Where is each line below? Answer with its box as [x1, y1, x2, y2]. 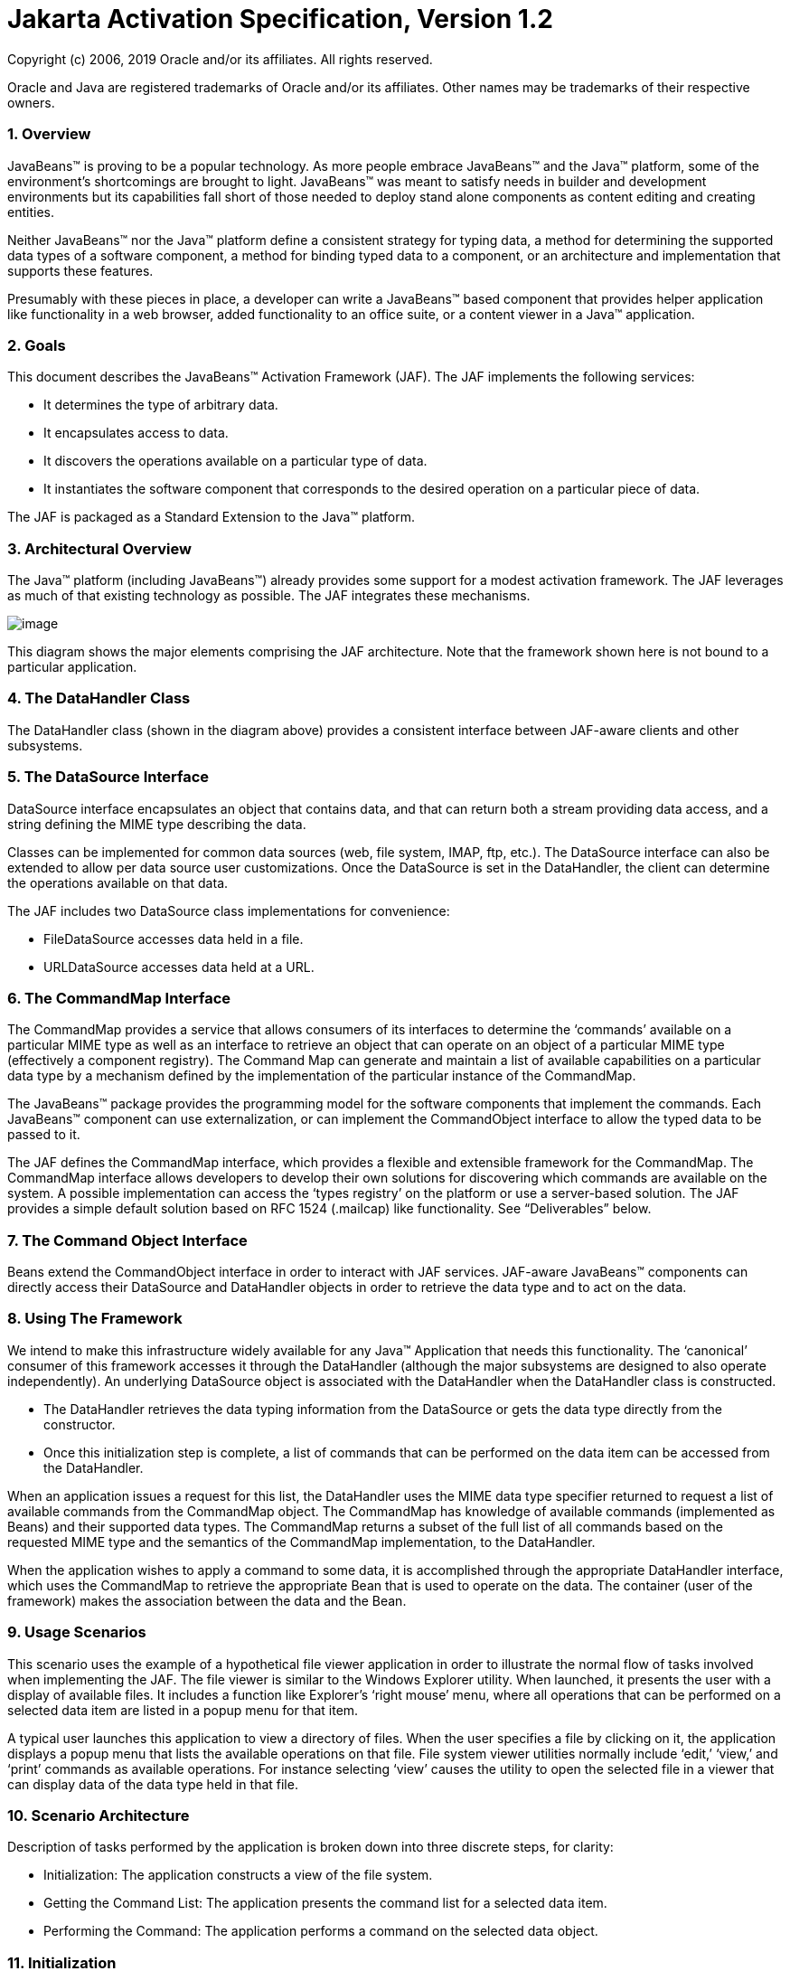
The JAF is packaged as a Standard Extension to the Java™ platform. [7, 509, 415, 525]
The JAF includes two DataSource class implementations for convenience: [7, 902, 450, 919]
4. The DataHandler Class [7, 689, 191, 708]
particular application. [7, 659, 137, 674]
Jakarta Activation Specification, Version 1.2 [7, 4, 553, 34]
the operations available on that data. [7, 874, 229, 891]
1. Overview [7, 125, 91, 144]
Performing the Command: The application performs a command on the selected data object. [43, 1923, 598, 1939]
